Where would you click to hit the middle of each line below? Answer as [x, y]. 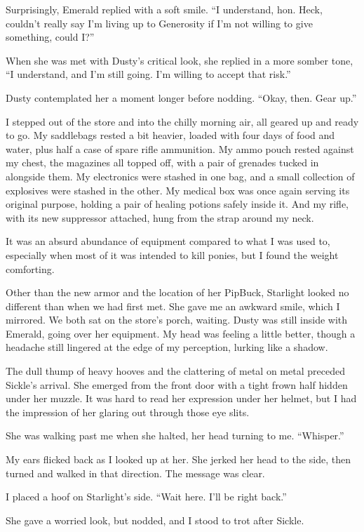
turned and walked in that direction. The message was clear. [135, 473]
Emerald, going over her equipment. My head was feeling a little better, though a [181, 333]
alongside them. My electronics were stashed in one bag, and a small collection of [180, 176]
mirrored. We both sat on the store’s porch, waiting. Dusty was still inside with [177, 320]
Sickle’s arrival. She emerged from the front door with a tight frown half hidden [177, 384]
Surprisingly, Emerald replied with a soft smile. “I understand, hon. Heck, [164, 9]
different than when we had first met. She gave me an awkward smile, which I [173, 306]
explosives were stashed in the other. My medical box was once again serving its [178, 190]
